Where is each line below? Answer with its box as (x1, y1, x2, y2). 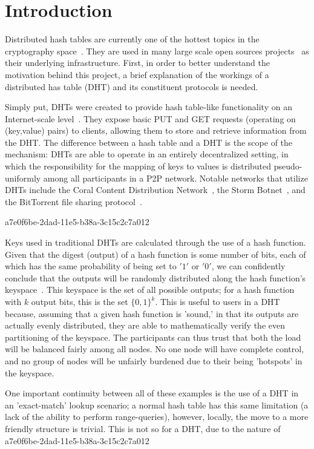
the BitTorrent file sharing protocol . (5, 195, 142, 208)
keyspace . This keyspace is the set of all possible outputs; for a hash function (5, 283, 295, 296)
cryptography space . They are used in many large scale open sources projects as (5, 44, 309, 57)
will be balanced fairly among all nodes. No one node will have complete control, (5, 342, 304, 355)
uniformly (5, 171, 41, 184)
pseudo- (273, 160, 303, 172)
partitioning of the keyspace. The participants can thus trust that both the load (5, 330, 301, 343)
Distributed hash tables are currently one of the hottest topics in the (5, 33, 260, 45)
